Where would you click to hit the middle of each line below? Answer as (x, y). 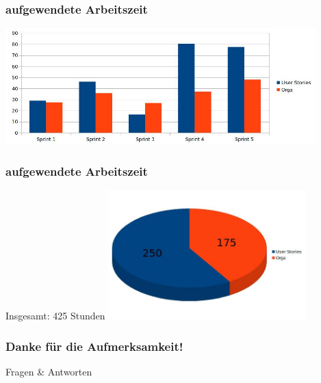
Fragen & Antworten (49, 371)
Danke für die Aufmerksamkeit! (94, 346)
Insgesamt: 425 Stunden (55, 316)
